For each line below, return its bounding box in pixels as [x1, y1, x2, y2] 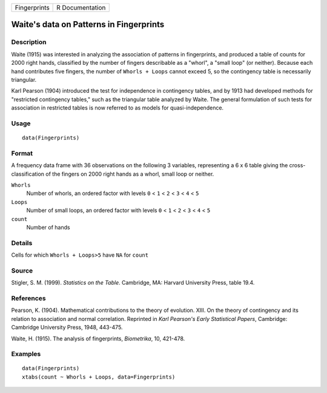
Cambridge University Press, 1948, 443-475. [11, 324, 124, 331]
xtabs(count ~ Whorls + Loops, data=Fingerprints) [22, 373, 176, 380]
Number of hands [26, 223, 70, 231]
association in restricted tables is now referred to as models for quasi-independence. [11, 104, 224, 111]
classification [11, 170, 45, 177]
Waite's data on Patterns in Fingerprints [11, 19, 165, 30]
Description [11, 38, 47, 47]
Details [11, 239, 33, 247]
